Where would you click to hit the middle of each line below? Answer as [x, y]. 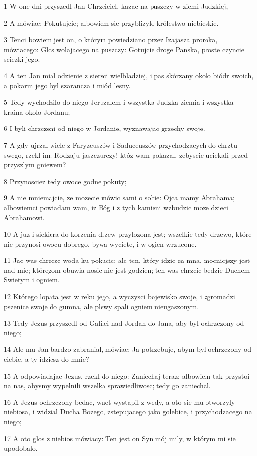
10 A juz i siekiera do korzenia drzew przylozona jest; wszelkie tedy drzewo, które [128, 234]
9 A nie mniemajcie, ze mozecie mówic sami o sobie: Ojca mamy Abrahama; [119, 198]
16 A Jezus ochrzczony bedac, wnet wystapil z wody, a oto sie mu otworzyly [120, 402]
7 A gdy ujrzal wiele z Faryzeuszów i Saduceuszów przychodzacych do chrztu [121, 145]
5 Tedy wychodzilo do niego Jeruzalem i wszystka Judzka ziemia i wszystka [119, 102]
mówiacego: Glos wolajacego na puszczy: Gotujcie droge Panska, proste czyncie [124, 49]
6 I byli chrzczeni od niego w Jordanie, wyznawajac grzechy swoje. [104, 128]
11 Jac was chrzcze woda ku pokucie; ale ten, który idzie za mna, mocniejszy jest [127, 260]
